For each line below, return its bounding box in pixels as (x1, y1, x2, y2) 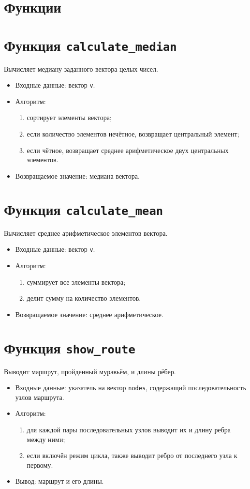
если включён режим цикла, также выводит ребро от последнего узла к (27, 450, 237, 460)
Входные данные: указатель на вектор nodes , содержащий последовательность (15, 382, 246, 393)
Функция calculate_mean (4, 199, 163, 219)
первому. (27, 459, 53, 470)
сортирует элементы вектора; (27, 112, 112, 122)
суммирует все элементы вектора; (27, 276, 126, 287)
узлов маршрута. (15, 392, 64, 402)
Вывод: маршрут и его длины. (15, 476, 104, 486)
